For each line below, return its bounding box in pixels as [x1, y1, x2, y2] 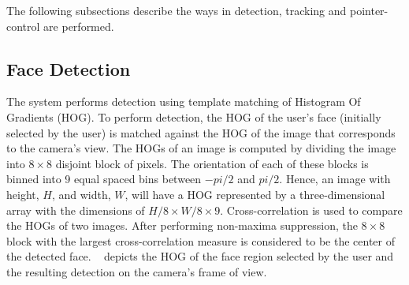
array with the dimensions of [6, 201, 145, 218]
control [6, 17, 40, 34]
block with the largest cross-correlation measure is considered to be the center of [6, 232, 396, 249]
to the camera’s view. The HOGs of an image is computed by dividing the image [6, 140, 396, 156]
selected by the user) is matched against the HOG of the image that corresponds [6, 124, 396, 141]
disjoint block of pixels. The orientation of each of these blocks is [55, 155, 369, 171]
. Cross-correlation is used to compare [220, 201, 403, 218]
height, [6, 186, 39, 202]
